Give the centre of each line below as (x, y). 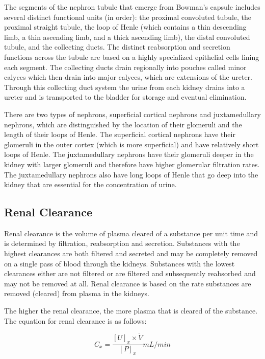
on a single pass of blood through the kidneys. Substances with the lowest (120, 263)
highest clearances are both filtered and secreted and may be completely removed (131, 253)
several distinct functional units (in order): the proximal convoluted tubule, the (128, 17)
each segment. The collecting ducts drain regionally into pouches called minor (125, 67)
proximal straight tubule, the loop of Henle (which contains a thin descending (125, 27)
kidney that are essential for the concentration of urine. (90, 184)
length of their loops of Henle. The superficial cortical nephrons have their (120, 134)
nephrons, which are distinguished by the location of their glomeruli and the (123, 124)
